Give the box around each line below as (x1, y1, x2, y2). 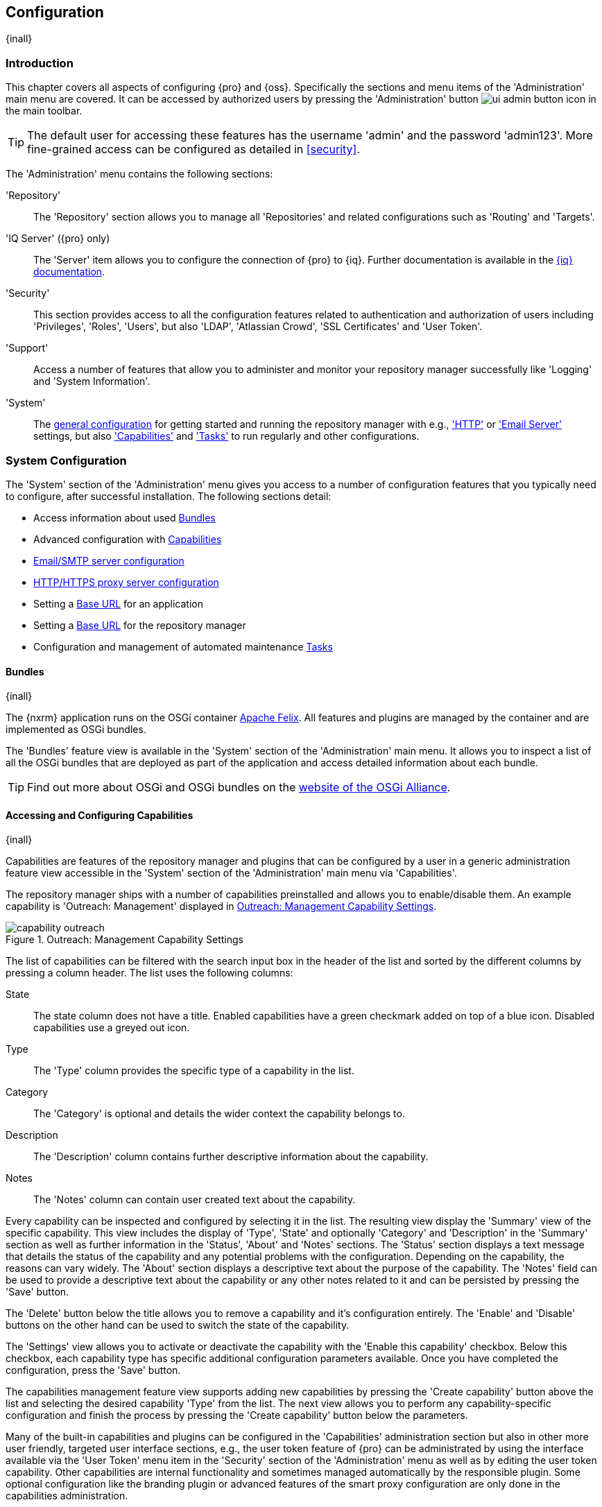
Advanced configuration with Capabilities (33, 533, 222, 545)
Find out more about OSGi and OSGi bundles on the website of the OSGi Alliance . (27, 780, 451, 795)
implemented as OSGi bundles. (6, 723, 146, 736)
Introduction (6, 55, 74, 70)
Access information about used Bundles (33, 511, 216, 524)
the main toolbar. (6, 105, 83, 117)
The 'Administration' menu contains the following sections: (6, 168, 273, 180)
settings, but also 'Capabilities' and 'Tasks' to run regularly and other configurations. (33, 430, 420, 442)
